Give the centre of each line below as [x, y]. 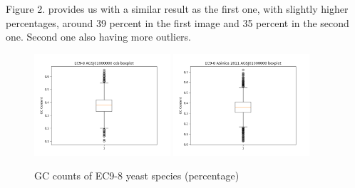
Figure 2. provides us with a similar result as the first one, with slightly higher [177, 9]
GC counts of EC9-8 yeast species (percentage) [137, 176]
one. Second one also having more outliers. [99, 37]
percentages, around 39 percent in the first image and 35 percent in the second [177, 22]
